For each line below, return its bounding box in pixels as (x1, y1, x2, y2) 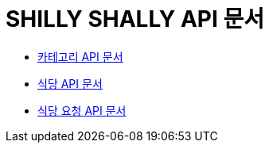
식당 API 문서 (37, 76, 103, 90)
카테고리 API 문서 (37, 49, 123, 63)
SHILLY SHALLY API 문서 (6, 6, 264, 32)
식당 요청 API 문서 (37, 103, 127, 117)
